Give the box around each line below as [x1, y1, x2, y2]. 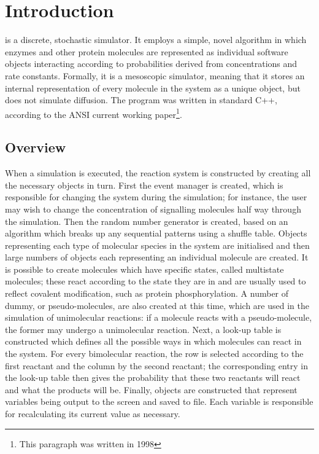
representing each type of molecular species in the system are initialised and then [5, 238, 310, 251]
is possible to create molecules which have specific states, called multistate [5, 262, 284, 275]
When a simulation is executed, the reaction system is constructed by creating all [5, 166, 311, 179]
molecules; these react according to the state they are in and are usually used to [5, 275, 306, 288]
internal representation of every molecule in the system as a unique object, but [5, 81, 301, 94]
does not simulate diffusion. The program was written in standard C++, [5, 93, 277, 106]
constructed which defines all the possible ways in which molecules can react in [5, 335, 302, 348]
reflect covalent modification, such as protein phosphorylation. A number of [5, 287, 289, 300]
